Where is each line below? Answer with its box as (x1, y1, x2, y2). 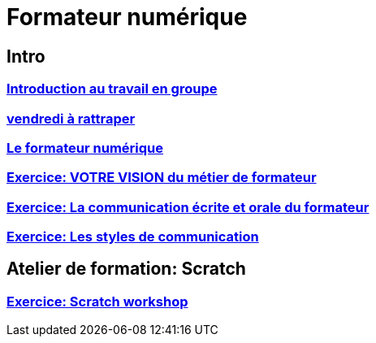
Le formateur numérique (6, 139, 164, 156)
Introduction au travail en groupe (6, 80, 218, 98)
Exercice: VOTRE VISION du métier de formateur (6, 169, 317, 186)
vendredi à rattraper (6, 110, 136, 127)
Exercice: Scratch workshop (6, 293, 188, 310)
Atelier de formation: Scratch (6, 258, 246, 280)
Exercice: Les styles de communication (6, 228, 259, 245)
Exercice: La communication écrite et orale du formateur (6, 198, 370, 215)
